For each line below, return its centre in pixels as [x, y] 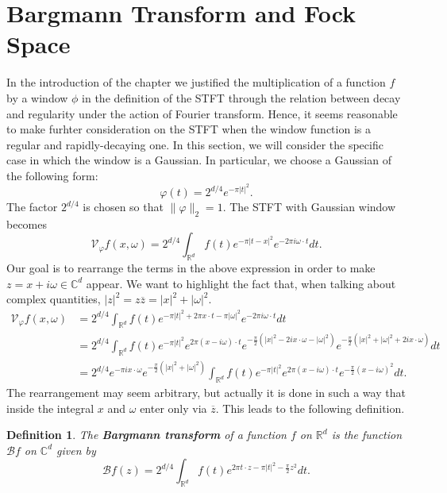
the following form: [52, 175]
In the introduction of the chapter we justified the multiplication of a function [196, 82]
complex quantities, [54, 299]
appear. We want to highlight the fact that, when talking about [241, 283]
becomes [27, 223]
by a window [37, 97]
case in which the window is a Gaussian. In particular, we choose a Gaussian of [199, 160]
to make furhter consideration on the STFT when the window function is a [189, 129]
